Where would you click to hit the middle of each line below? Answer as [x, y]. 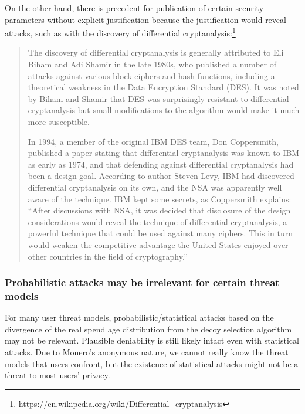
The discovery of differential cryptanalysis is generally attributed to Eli [156, 52]
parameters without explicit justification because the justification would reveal [145, 19]
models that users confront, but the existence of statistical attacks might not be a [152, 363]
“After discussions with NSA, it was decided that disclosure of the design [159, 210]
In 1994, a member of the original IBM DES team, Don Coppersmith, [153, 141]
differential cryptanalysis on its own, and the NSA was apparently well [155, 187]
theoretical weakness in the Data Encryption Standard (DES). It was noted [163, 87]
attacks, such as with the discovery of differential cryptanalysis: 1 [120, 32]
